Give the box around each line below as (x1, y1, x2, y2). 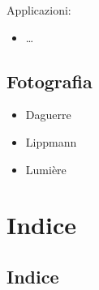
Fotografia (6, 68, 93, 93)
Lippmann (25, 133, 77, 150)
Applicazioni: (6, 2, 71, 18)
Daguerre (25, 106, 71, 123)
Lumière (25, 160, 67, 177)
